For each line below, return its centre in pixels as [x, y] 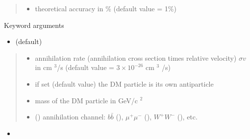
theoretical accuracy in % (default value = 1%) [106, 8]
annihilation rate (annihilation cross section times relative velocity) [136, 58]
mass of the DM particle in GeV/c [86, 100]
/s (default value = [86, 67]
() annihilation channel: [70, 117]
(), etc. [187, 117]
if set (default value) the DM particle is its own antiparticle [124, 83]
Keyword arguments [34, 25]
